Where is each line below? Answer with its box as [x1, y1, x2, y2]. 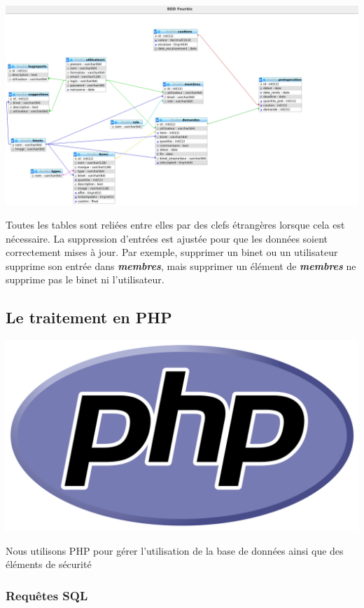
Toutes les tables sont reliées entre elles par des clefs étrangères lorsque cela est [6, 217, 345, 232]
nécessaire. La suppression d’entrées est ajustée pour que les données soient [6, 231, 328, 245]
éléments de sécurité [6, 557, 92, 572]
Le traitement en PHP [6, 306, 172, 328]
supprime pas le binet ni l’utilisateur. [6, 272, 164, 287]
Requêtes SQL [6, 586, 88, 604]
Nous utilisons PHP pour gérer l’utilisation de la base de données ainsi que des [6, 543, 344, 558]
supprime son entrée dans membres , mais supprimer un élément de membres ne [6, 258, 356, 273]
